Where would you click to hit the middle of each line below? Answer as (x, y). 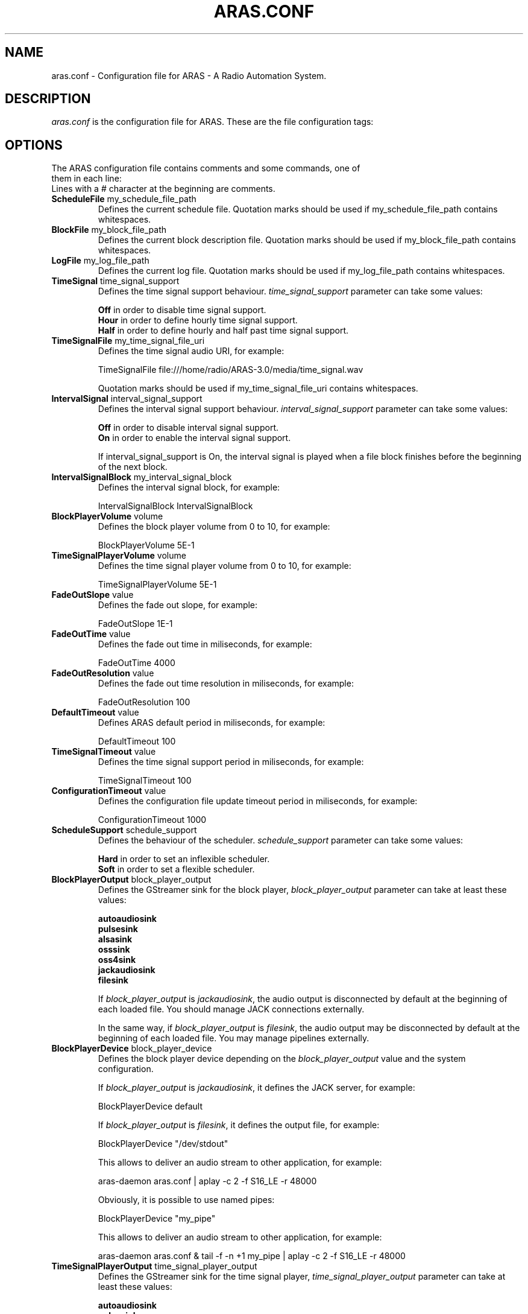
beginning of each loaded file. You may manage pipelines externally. (234, 1038)
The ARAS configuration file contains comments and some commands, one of (206, 168)
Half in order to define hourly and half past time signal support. (223, 331)
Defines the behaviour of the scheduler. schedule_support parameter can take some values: (281, 840)
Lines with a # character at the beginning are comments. (163, 189)
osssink (114, 950)
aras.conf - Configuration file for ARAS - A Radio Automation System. (189, 75)
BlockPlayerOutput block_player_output (131, 880)
